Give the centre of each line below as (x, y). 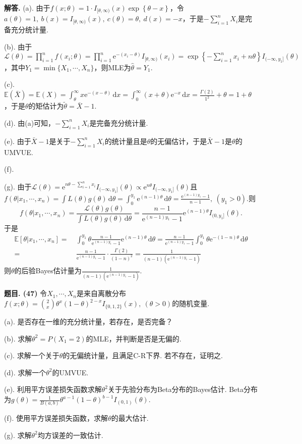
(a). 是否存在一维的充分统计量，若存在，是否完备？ (88, 322)
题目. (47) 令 (26, 293)
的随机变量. (191, 303)
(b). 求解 (18, 338)
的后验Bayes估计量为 (48, 270)
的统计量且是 (126, 141)
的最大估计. (130, 418)
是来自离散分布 (102, 293)
